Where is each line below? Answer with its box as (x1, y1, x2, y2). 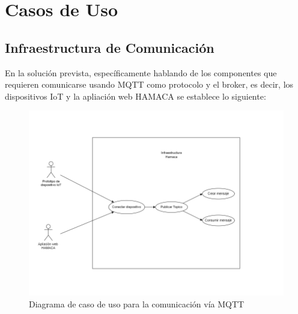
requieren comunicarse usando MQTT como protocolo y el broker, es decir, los (5, 78, 294, 91)
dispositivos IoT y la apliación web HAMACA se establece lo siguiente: (5, 89, 266, 102)
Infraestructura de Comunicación (5, 38, 214, 56)
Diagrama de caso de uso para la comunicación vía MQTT (29, 298, 245, 310)
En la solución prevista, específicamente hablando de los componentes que (5, 66, 277, 79)
